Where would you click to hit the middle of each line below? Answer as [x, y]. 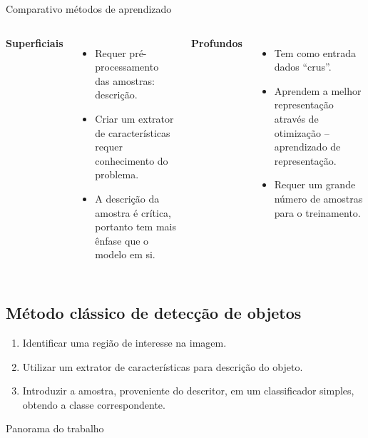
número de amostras [318, 198]
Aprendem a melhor [318, 90]
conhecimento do [132, 160]
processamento [127, 67]
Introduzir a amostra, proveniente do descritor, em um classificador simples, [188, 391]
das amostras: [125, 80]
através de [296, 118]
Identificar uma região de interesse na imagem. [124, 343]
